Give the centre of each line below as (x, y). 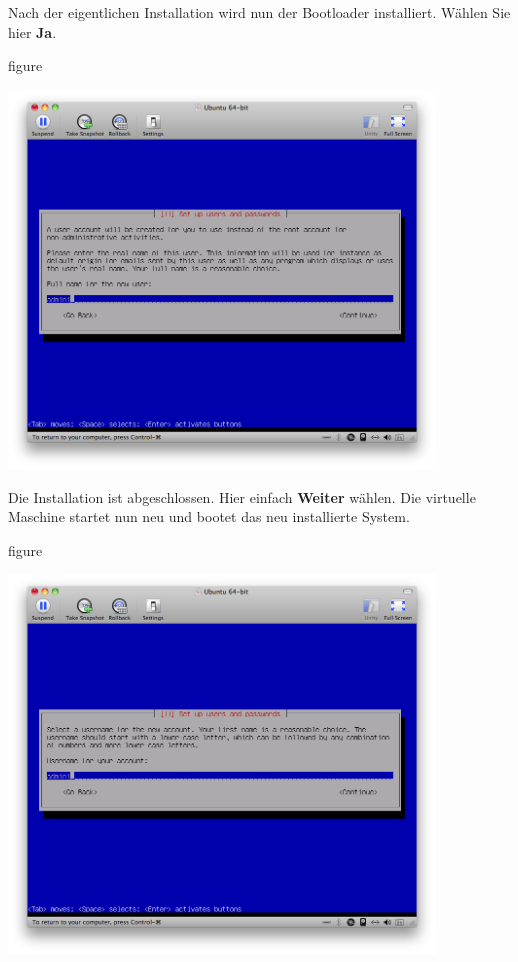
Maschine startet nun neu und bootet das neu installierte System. (209, 516)
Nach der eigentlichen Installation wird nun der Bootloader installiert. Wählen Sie (259, 12)
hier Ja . (32, 31)
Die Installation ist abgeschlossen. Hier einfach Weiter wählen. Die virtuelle (242, 496)
